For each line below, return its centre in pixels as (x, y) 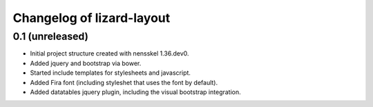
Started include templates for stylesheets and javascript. (111, 73)
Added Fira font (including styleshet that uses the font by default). (124, 82)
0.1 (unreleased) (51, 36)
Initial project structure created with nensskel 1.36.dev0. (109, 53)
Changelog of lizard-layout (92, 18)
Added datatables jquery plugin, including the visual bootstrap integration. (135, 92)
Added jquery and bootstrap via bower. (86, 63)
